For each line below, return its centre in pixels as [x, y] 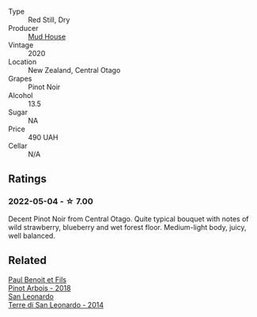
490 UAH [43, 137]
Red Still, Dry [49, 20]
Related [28, 260]
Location [23, 62]
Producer [23, 28]
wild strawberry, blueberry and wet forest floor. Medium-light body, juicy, [127, 227]
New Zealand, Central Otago [74, 70]
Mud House [47, 36]
